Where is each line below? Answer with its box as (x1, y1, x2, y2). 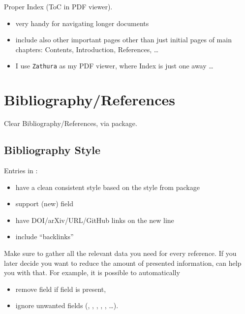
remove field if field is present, (15, 283, 106, 294)
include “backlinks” (15, 231, 74, 242)
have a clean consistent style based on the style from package (15, 182, 200, 192)
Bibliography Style (4, 142, 101, 157)
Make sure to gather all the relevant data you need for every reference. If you (4, 248, 237, 258)
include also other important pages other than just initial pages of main (15, 34, 232, 45)
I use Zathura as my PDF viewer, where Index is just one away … (15, 61, 214, 71)
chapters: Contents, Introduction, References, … (15, 44, 159, 54)
